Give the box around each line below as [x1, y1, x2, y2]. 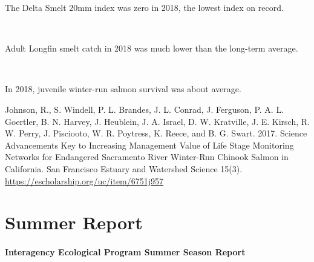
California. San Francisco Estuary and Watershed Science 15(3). [5, 162, 243, 175]
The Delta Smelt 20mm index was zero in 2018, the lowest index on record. [5, 1, 284, 13]
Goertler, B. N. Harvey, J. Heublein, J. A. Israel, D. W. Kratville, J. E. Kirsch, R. [5, 115, 310, 127]
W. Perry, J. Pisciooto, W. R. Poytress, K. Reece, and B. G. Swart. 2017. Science [5, 127, 307, 139]
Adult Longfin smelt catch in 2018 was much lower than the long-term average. [5, 42, 298, 55]
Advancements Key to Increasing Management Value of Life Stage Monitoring [5, 138, 294, 151]
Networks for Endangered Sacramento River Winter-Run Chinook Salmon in [5, 150, 289, 163]
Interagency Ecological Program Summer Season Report [5, 246, 246, 258]
